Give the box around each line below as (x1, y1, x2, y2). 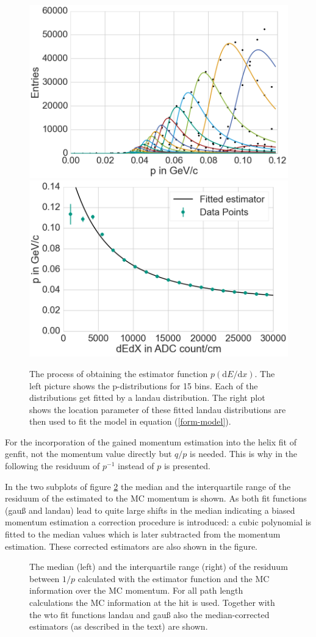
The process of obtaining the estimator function (29, 367, 208, 380)
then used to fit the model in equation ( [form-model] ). (29, 415, 231, 428)
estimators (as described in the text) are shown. (29, 620, 208, 633)
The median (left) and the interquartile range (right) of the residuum (29, 560, 288, 573)
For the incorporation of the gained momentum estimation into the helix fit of (5, 435, 296, 448)
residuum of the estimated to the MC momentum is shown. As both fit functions (5, 492, 307, 505)
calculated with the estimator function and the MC (77, 572, 270, 585)
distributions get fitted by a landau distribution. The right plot (29, 391, 265, 404)
